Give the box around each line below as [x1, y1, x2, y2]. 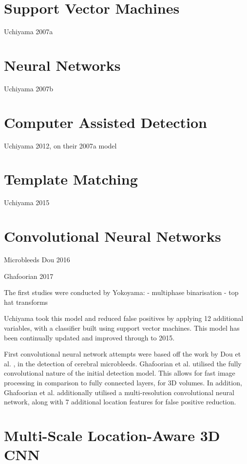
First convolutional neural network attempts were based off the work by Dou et [4, 349, 241, 359]
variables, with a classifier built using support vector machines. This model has [4, 322, 240, 333]
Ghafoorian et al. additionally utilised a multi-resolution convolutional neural [4, 387, 234, 397]
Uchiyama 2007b [4, 83, 54, 93]
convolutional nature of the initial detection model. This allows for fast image [4, 368, 235, 378]
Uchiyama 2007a [4, 26, 53, 37]
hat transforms [4, 296, 48, 307]
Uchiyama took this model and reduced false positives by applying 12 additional [4, 313, 244, 323]
